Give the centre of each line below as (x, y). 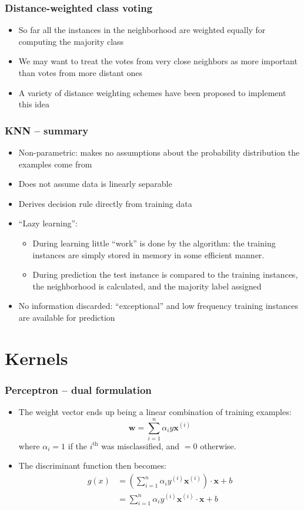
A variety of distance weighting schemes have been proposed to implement (152, 92)
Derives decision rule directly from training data (105, 203)
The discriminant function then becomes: (92, 465)
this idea (34, 104)
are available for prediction (67, 317)
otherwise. (218, 445)
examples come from (55, 164)
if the (78, 445)
